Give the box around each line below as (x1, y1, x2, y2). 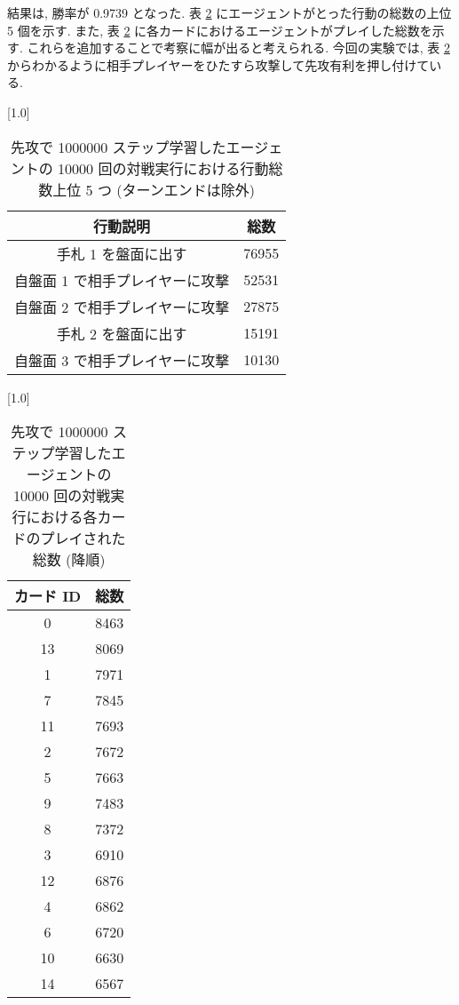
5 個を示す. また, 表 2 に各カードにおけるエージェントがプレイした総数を (7, 20, 432, 39)
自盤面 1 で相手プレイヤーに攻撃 (14, 269, 230, 291)
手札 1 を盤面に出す (56, 243, 187, 264)
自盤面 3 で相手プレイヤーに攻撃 (14, 349, 230, 371)
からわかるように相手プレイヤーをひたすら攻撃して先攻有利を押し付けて (7, 55, 430, 74)
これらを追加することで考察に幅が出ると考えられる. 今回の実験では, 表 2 (27, 38, 450, 57)
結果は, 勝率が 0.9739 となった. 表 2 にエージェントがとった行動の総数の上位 (7, 4, 452, 21)
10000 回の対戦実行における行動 (58, 157, 269, 179)
